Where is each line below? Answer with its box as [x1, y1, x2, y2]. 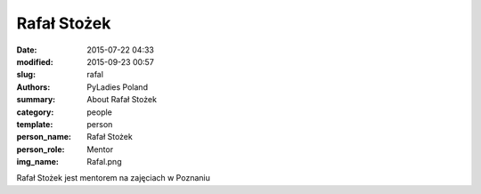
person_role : [16, 143, 65, 155]
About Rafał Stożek [86, 94, 158, 105]
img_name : [16, 157, 60, 167]
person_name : [16, 132, 71, 142]
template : [16, 118, 53, 129]
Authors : [16, 81, 51, 93]
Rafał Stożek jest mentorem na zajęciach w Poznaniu [16, 173, 211, 183]
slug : [16, 69, 36, 80]
